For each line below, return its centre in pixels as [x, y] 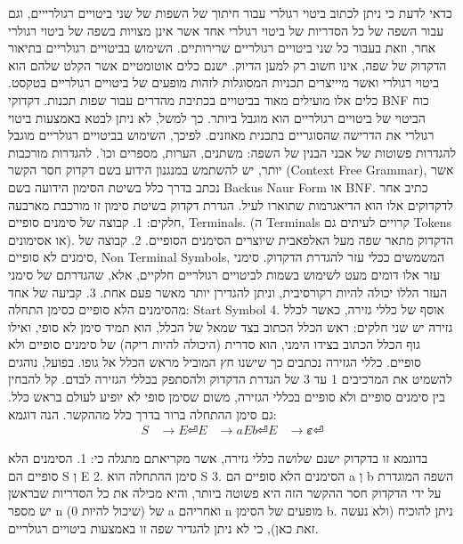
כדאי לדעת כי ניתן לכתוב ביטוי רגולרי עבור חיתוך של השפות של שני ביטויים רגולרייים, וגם [230, 12]
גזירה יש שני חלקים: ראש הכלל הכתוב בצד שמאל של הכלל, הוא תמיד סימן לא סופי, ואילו [231, 326]
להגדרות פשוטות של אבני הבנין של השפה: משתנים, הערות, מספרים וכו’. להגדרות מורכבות [232, 152]
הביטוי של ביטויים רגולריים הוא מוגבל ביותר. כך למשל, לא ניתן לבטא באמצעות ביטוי [217, 117]
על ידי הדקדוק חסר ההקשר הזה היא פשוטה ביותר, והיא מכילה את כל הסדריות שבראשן [225, 493]
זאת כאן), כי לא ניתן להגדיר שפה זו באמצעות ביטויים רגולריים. [163, 528]
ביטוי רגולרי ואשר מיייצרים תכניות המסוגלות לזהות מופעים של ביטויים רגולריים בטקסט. [223, 82]
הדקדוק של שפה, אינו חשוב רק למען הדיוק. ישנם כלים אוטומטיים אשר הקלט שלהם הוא [227, 65]
